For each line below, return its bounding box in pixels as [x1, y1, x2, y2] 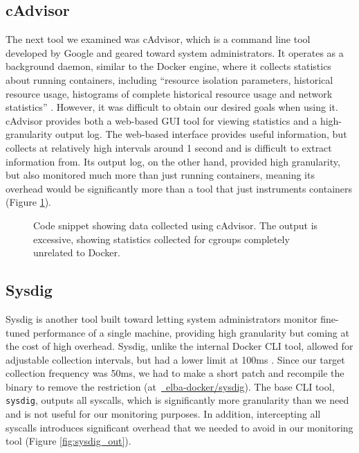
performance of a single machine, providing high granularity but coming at [33, 325, 349, 339]
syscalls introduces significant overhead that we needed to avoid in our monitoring [6, 420, 353, 434]
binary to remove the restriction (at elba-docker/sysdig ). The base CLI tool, [6, 379, 335, 393]
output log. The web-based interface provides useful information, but [55, 127, 347, 141]
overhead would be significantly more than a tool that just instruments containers [6, 181, 353, 195]
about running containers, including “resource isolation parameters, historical [6, 72, 333, 87]
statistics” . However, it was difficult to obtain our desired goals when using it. [6, 100, 338, 114]
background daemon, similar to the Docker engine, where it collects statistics [6, 59, 331, 73]
